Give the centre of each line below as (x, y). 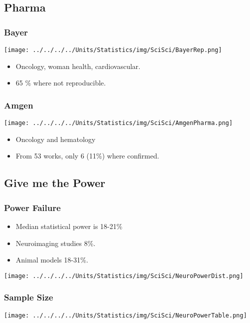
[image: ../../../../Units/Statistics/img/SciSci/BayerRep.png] (113, 50)
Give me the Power (55, 183)
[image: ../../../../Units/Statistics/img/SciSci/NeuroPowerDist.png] (124, 276)
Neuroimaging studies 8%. (56, 243)
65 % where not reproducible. (61, 83)
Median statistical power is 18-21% (69, 226)
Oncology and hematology (56, 139)
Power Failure (32, 207)
